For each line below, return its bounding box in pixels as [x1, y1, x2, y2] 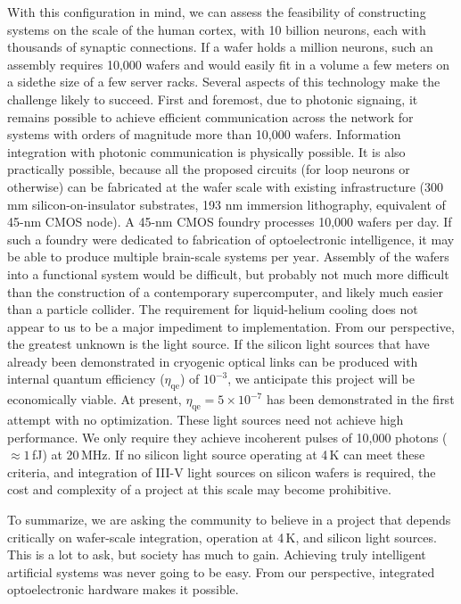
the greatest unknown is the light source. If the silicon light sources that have [7, 335, 430, 353]
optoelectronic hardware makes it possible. [7, 580, 239, 599]
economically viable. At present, [7, 390, 182, 409]
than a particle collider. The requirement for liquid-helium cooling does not [7, 300, 418, 319]
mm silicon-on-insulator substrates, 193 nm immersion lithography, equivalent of [7, 194, 446, 213]
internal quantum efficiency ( [7, 369, 165, 388]
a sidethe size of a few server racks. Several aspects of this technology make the [7, 72, 440, 91]
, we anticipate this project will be [227, 369, 416, 388]
